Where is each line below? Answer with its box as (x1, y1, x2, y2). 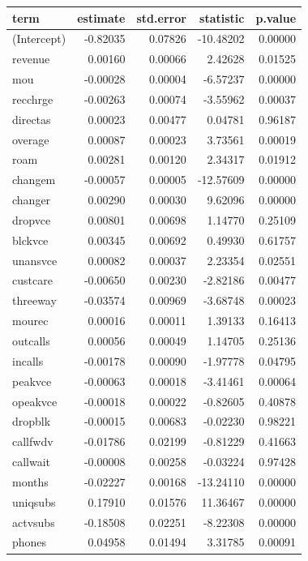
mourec (12, 312, 49, 329)
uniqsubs (12, 493, 56, 510)
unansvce (12, 251, 58, 268)
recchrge (12, 90, 53, 107)
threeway (12, 292, 57, 309)
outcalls (12, 332, 50, 349)
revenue (12, 50, 50, 67)
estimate (77, 9, 126, 26)
